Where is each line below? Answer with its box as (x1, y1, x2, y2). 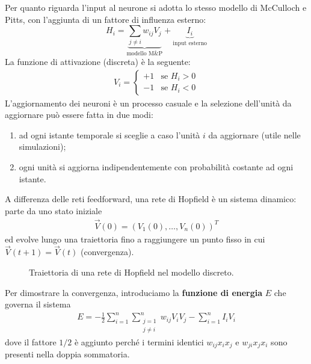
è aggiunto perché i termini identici (74, 335, 204, 348)
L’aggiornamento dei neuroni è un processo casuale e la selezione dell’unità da (5, 96, 292, 109)
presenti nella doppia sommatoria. (5, 348, 130, 360)
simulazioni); (19, 140, 66, 153)
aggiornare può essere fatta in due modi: (5, 108, 153, 121)
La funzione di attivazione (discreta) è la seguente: (5, 55, 191, 67)
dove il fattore (5, 335, 57, 348)
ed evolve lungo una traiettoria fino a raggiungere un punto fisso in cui (5, 232, 265, 245)
